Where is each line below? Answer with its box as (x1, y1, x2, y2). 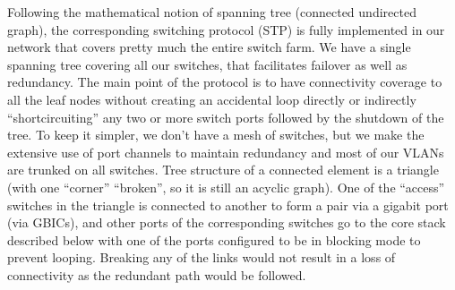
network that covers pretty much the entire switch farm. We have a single (7, 38, 411, 56)
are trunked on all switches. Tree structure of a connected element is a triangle (7, 160, 439, 179)
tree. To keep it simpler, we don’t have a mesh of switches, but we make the (7, 125, 425, 144)
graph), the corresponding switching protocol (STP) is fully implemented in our (7, 20, 445, 38)
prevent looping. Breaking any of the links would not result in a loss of (7, 248, 396, 267)
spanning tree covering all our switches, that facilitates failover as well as (7, 55, 408, 73)
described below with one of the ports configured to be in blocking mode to (7, 230, 421, 249)
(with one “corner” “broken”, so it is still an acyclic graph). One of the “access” (7, 177, 445, 196)
